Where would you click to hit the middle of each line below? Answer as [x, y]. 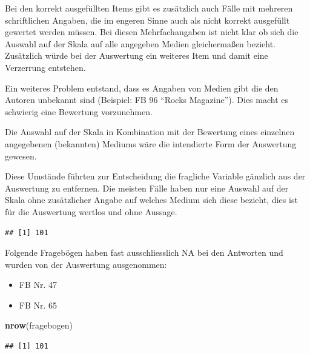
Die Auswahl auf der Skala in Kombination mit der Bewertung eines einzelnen [150, 132]
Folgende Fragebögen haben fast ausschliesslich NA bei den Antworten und [144, 252]
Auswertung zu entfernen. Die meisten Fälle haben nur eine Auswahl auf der [147, 188]
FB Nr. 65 [38, 305]
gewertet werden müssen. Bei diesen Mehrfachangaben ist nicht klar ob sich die [152, 32]
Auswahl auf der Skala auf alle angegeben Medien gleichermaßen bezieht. [140, 43]
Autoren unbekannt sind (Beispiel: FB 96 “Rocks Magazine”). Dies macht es [147, 100]
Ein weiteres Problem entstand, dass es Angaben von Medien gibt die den [142, 88]
